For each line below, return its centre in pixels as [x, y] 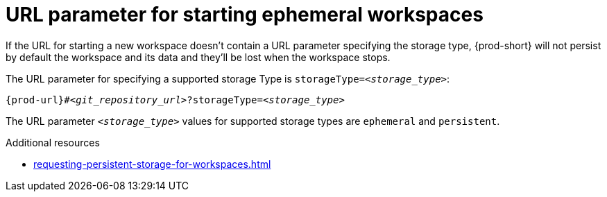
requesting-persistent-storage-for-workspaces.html [152, 164]
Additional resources [53, 142]
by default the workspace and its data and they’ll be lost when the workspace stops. [198, 57]
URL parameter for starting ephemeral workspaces [245, 15]
